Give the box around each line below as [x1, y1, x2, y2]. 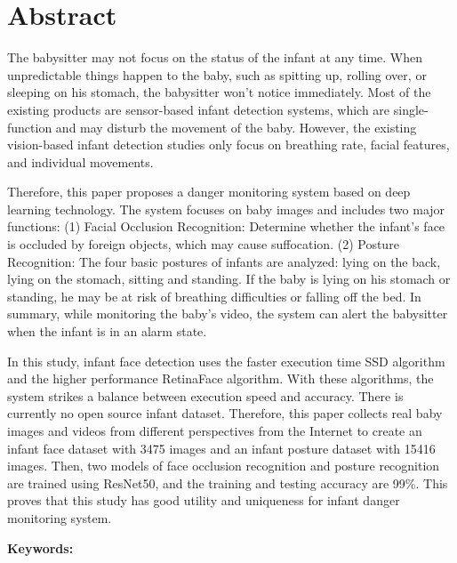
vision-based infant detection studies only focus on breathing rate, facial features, [7, 135, 450, 154]
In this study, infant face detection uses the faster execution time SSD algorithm [7, 351, 445, 370]
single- [393, 100, 429, 118]
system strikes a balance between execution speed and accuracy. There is [7, 386, 404, 405]
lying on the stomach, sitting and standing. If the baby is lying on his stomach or [7, 269, 451, 288]
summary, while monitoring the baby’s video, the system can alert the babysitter [7, 304, 448, 323]
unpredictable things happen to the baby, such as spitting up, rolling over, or [7, 65, 427, 84]
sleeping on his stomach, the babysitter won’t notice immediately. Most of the [7, 83, 431, 101]
